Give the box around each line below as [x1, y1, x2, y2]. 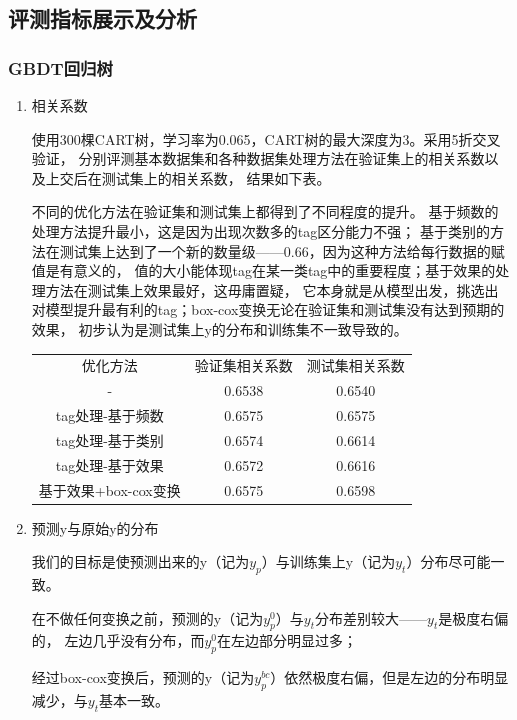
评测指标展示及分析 [8, 3, 197, 34]
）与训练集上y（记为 [261, 551, 396, 572]
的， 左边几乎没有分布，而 [31, 630, 205, 651]
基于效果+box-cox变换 [38, 479, 181, 500]
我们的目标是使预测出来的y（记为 [31, 551, 250, 572]
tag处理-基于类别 [55, 429, 164, 450]
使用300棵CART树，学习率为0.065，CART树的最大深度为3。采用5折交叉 [31, 128, 501, 149]
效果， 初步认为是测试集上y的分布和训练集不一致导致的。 [31, 318, 408, 339]
